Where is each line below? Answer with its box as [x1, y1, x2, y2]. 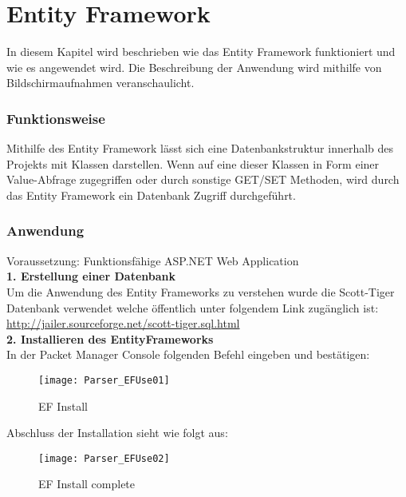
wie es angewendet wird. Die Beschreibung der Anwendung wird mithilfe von [6, 58, 382, 75]
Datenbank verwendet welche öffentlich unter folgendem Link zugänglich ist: [6, 299, 379, 316]
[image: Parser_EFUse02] [38, 452, 170, 464]
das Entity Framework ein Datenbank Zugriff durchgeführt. [6, 186, 296, 203]
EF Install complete [38, 475, 136, 492]
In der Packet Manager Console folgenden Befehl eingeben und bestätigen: [6, 346, 370, 363]
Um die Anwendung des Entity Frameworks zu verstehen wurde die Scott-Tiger [6, 283, 395, 300]
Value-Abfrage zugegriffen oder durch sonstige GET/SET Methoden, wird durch [6, 171, 400, 188]
